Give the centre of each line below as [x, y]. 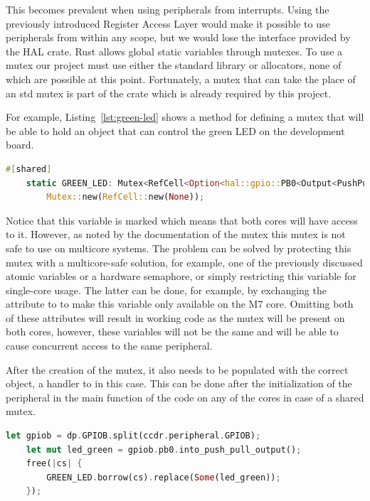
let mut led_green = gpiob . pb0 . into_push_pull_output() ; [164, 449]
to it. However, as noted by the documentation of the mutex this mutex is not [176, 234]
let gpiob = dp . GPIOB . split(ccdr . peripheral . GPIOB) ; [133, 436]
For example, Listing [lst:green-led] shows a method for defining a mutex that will [185, 117]
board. [20, 145]
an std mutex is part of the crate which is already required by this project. [169, 93]
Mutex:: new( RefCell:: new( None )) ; [126, 197]
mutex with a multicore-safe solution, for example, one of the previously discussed [184, 262]
